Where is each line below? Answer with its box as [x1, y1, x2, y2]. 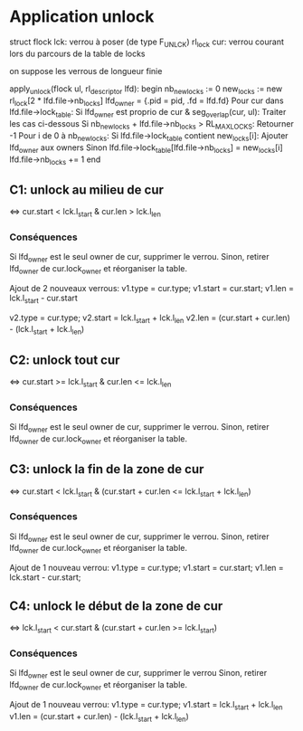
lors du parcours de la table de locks [9, 48, 147, 59]
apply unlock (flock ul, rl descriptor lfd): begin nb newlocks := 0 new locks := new [9, 83, 283, 96]
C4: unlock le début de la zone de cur [9, 598, 223, 613]
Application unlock [9, 6, 155, 27]
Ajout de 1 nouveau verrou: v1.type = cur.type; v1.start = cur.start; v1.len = [9, 563, 285, 574]
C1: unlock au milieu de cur [9, 182, 165, 197]
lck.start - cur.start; [9, 572, 81, 583]
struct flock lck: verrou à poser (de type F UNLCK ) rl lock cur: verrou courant [9, 36, 285, 49]
